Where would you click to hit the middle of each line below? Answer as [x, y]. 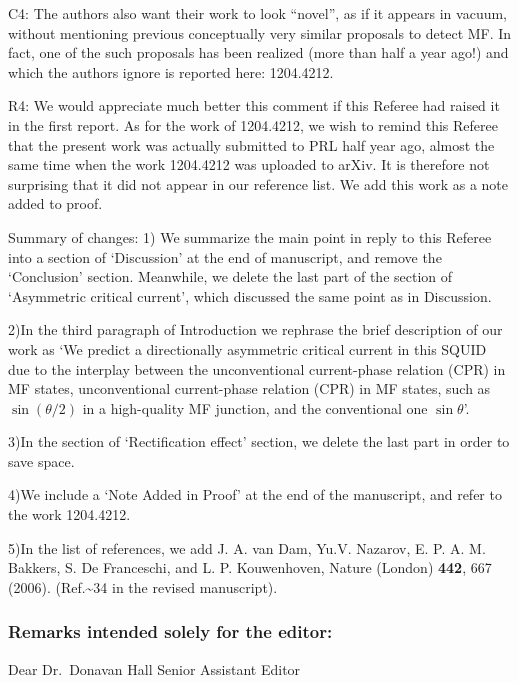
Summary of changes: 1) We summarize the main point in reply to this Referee [250, 236]
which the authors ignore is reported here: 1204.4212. [171, 71]
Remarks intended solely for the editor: [170, 631]
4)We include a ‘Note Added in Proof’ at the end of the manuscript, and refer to [255, 494]
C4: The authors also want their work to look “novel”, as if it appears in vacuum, [257, 13]
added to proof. [55, 203]
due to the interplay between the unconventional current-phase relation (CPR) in [257, 368]
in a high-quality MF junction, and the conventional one [255, 407]
